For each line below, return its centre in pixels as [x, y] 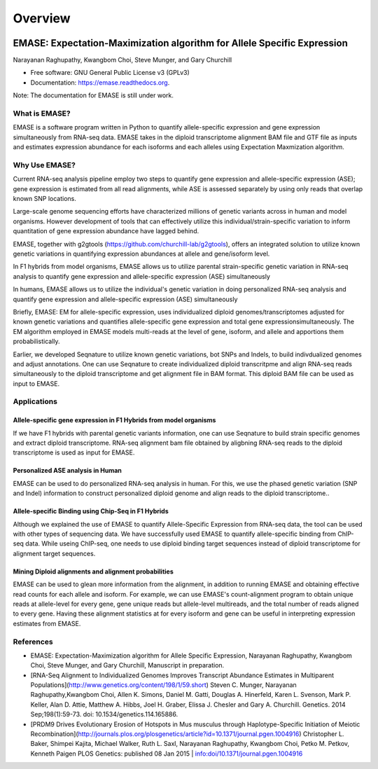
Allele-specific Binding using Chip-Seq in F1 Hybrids [91, 511]
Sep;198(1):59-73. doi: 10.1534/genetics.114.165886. [104, 714]
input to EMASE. [36, 383]
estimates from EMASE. [47, 623]
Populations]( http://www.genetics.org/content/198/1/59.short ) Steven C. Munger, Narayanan [163, 685]
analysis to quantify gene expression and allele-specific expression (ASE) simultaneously [142, 276]
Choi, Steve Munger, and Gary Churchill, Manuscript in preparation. [127, 665]
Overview [42, 18]
